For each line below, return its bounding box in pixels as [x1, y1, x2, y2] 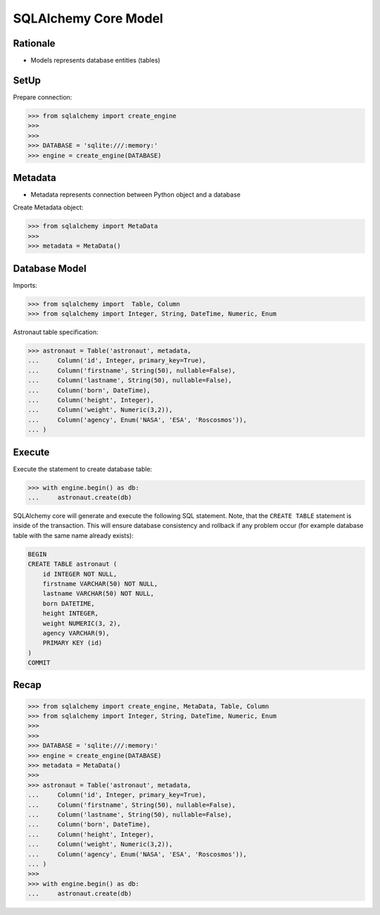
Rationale [13, 37, 56, 49]
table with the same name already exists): [13, 531, 134, 539]
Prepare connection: [13, 92, 72, 102]
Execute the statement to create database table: [13, 465, 153, 473]
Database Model [13, 262, 87, 274]
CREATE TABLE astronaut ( [27, 560, 118, 568]
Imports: [13, 281, 38, 289]
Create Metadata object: [13, 203, 84, 211]
